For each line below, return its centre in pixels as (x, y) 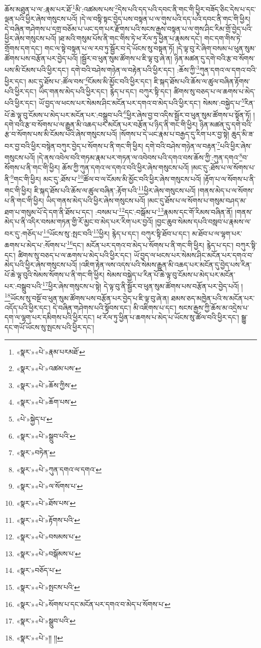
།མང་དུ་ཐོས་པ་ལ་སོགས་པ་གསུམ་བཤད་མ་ (197, 200)
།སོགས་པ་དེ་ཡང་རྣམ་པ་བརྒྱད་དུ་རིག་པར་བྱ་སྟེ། (174, 134)
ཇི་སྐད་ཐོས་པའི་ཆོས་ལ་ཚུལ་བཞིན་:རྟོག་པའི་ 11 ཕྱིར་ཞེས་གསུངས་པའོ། (115, 190)
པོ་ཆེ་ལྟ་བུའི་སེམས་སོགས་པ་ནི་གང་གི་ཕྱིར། (55, 274)
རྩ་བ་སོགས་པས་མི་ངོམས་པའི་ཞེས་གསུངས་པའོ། (61, 134)
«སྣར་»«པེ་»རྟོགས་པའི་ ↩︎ (48, 520)
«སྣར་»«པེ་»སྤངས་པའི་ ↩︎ (48, 587)
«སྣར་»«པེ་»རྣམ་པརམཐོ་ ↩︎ (51, 351)
